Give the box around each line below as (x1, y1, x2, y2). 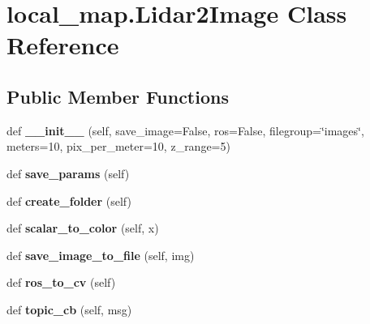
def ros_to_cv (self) (6, 274, 116, 291)
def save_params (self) (6, 164, 130, 181)
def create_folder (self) (6, 192, 131, 209)
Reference (6, 28, 119, 62)
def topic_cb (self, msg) (6, 301, 132, 318)
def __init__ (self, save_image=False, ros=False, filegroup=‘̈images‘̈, (6, 122, 364, 139)
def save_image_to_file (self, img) (6, 246, 195, 263)
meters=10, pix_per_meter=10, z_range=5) (6, 138, 230, 155)
